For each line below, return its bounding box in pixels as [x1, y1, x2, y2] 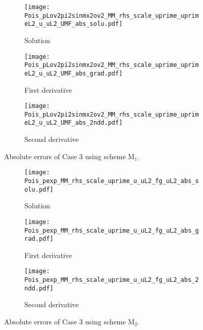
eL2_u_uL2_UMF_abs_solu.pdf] [24, 20, 123, 28]
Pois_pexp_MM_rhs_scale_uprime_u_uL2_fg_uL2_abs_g [24, 227, 199, 234]
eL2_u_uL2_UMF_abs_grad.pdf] [24, 69, 123, 77]
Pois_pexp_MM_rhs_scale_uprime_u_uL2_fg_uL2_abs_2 [24, 276, 199, 284]
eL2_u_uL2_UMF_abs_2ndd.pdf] [24, 119, 123, 127]
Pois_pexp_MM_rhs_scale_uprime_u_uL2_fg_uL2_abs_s [24, 177, 199, 185]
